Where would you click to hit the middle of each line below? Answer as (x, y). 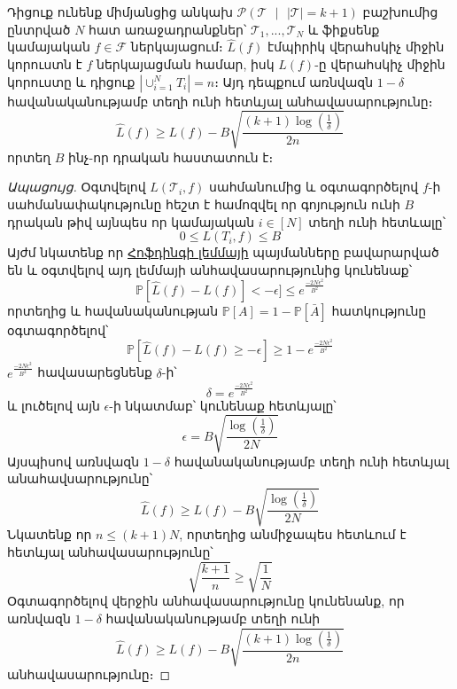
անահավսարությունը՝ (80, 478)
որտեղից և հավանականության (113, 310)
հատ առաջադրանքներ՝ (168, 29)
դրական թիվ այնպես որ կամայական (131, 221)
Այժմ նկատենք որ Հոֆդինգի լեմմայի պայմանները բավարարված (223, 252)
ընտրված (39, 29)
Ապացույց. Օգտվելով (77, 187)
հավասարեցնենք (95, 372)
